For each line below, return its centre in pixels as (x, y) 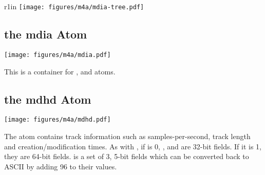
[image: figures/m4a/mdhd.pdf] (58, 120)
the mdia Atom (46, 34)
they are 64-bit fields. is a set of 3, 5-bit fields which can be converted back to (127, 156)
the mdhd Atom (48, 99)
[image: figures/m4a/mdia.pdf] (58, 55)
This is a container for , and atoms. (60, 71)
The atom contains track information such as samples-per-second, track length (127, 136)
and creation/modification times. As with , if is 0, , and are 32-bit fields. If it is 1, (133, 146)
